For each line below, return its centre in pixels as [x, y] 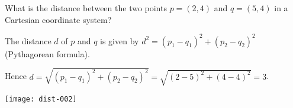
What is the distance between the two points [86, 8]
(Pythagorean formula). [47, 53]
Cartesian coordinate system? [58, 19]
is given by [120, 40]
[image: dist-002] [41, 99]
